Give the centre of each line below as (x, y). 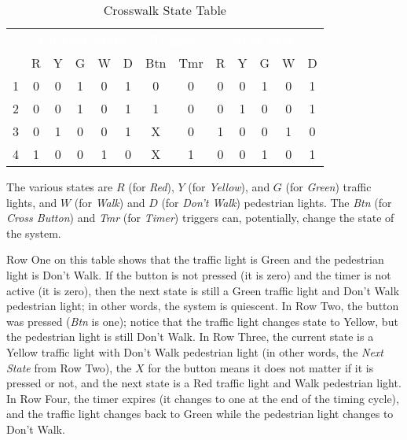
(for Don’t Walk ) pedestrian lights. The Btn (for (277, 202)
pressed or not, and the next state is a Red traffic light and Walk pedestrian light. (204, 383)
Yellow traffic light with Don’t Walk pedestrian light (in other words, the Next (195, 351)
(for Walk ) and (110, 202)
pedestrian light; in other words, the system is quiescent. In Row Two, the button (203, 306)
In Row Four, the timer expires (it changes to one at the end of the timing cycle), (203, 398)
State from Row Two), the (69, 367)
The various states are (60, 187)
